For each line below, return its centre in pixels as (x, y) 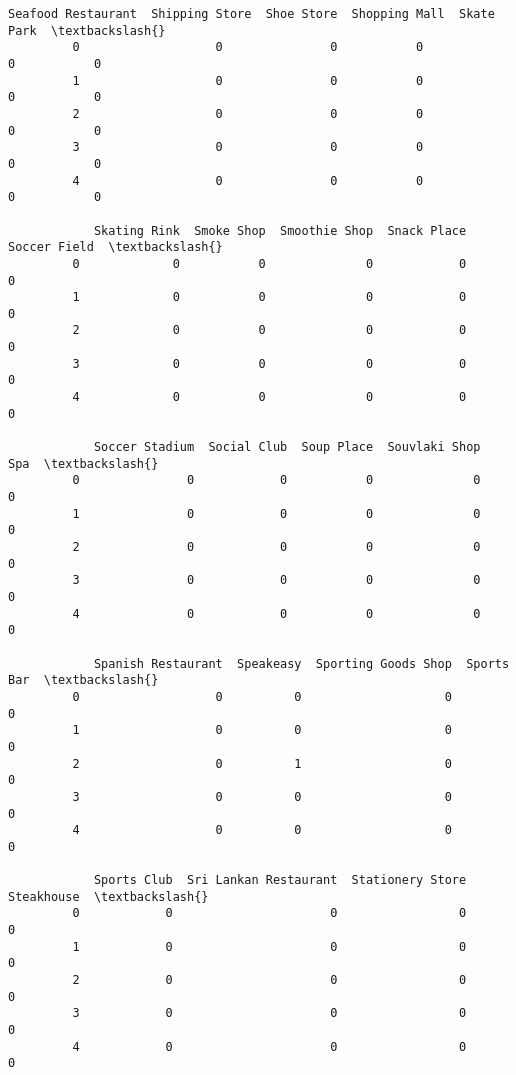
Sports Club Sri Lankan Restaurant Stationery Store (280, 880)
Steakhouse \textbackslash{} (108, 896)
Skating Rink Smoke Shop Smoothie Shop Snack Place (280, 230)
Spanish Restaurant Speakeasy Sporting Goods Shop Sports (301, 663)
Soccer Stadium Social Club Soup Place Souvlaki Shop (287, 447)
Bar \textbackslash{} (83, 680)
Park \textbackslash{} (87, 30)
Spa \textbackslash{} (83, 463)
